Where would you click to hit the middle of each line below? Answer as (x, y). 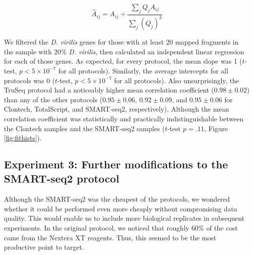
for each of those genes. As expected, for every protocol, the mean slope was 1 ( (123, 61)
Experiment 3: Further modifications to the (116, 164)
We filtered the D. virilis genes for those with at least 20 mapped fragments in (121, 42)
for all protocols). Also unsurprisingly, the (177, 80)
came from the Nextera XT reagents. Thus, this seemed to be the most (110, 237)
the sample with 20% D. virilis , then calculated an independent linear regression (124, 51)
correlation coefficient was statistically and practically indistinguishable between (124, 118)
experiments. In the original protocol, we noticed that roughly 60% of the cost (121, 228)
